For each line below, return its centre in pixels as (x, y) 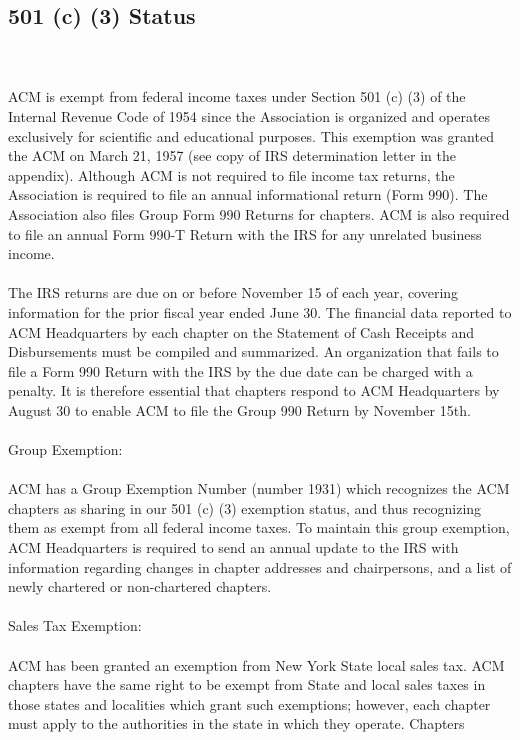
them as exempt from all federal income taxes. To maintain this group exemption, (259, 527)
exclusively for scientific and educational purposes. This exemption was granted (251, 135)
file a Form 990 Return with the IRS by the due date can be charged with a (240, 370)
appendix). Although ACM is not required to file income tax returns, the (231, 174)
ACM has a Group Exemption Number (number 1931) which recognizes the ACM (259, 488)
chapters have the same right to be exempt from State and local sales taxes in (247, 684)
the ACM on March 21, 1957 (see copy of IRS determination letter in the (232, 155)
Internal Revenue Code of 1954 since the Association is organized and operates (249, 115)
